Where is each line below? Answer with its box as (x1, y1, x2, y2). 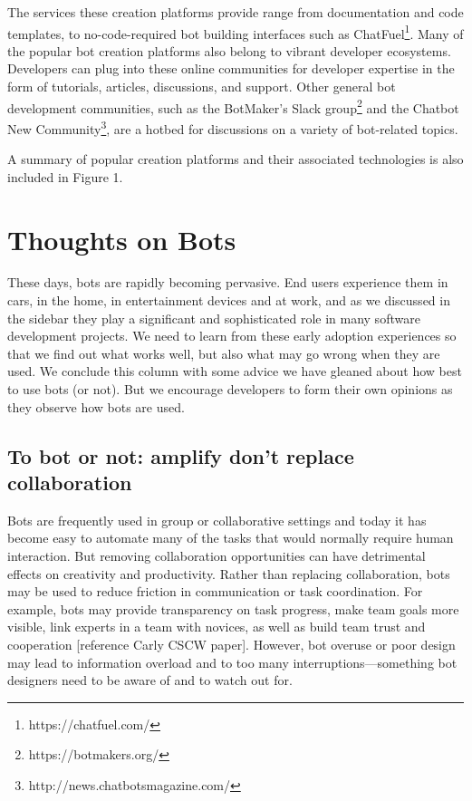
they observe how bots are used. (7, 397, 185, 416)
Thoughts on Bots (7, 220, 236, 257)
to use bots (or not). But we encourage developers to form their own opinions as (7, 380, 453, 398)
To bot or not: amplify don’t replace (7, 441, 354, 469)
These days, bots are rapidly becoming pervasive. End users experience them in (7, 273, 448, 292)
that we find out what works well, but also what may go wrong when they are (7, 343, 440, 362)
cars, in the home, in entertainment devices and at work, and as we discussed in (7, 291, 450, 310)
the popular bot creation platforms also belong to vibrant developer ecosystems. (7, 41, 451, 60)
